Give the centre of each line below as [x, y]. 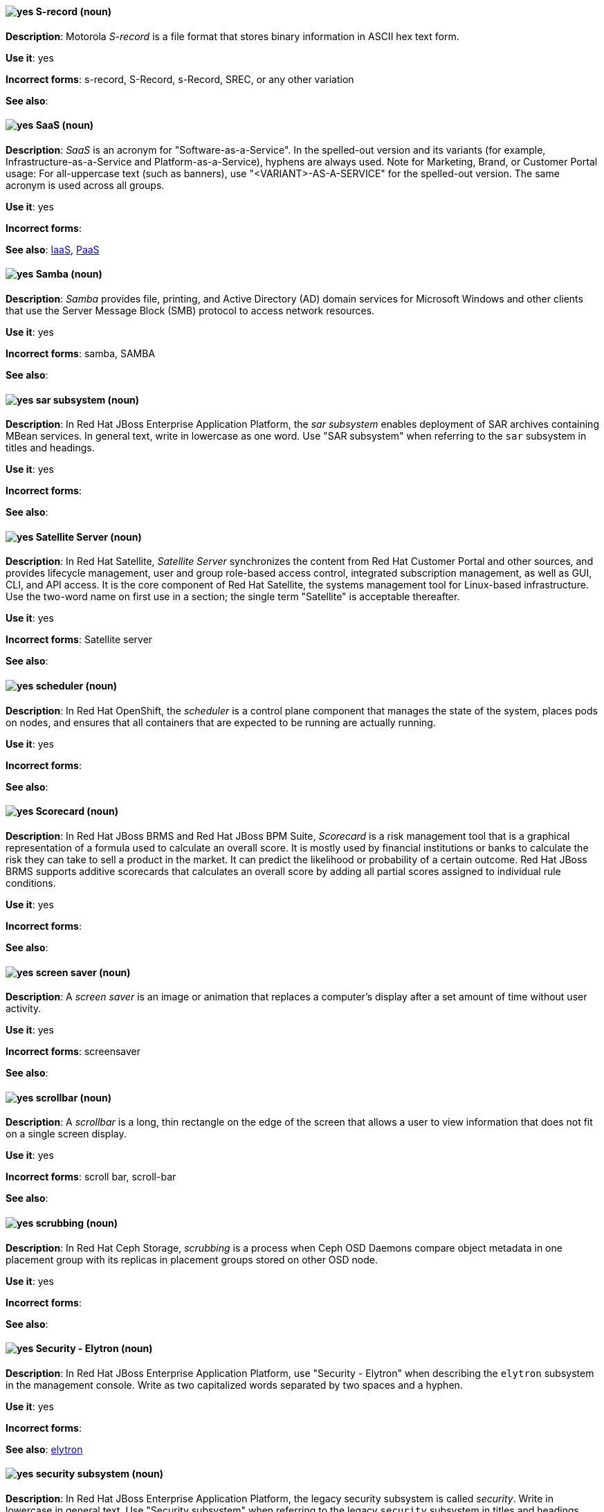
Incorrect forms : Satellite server [79, 640]
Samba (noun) [69, 274]
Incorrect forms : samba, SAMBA [81, 354]
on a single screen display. [66, 1134]
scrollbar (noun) [73, 1097]
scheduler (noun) [76, 686]
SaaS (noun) [65, 125]
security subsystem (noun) [99, 1474]
